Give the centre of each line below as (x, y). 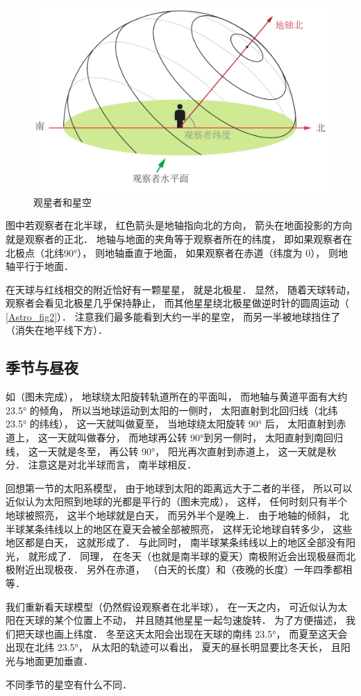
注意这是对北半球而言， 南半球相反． (112, 465)
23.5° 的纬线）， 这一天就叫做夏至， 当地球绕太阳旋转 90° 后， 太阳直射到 (171, 424)
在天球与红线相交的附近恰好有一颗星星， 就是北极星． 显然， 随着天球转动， (180, 289)
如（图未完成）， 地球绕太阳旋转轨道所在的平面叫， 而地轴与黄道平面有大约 (177, 397)
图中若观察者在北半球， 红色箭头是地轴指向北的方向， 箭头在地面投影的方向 (179, 225)
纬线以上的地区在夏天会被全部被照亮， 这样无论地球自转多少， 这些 (198, 528)
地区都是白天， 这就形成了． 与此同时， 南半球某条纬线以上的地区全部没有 (176, 542)
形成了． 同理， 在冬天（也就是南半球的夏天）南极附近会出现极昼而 (192, 555)
